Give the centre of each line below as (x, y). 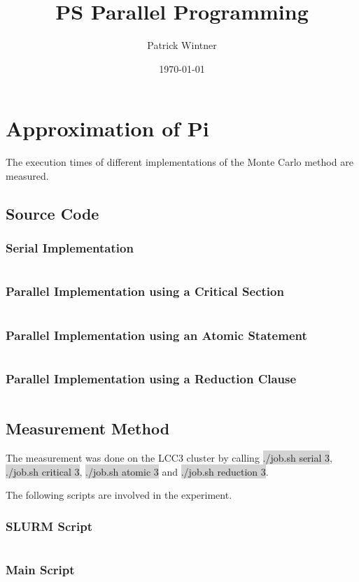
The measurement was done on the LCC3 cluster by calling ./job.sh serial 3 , (169, 458)
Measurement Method (88, 428)
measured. (27, 175)
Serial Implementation (70, 248)
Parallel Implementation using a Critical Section (145, 291)
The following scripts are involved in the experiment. (119, 495)
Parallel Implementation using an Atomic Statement (156, 335)
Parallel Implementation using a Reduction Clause (151, 378)
